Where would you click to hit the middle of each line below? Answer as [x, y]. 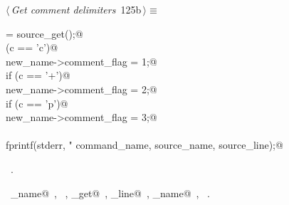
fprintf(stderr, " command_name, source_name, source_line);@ [144, 145]
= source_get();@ [44, 33]
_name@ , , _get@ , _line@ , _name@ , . [110, 193]
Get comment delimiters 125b [76, 9]
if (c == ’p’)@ [37, 103]
